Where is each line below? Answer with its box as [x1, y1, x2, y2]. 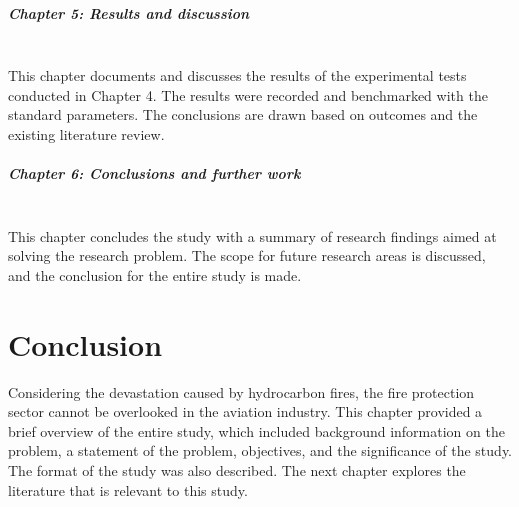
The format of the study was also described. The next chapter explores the [8, 459, 466, 480]
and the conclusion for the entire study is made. [8, 264, 302, 285]
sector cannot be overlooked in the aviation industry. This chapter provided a [8, 401, 483, 422]
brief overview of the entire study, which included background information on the [8, 420, 505, 441]
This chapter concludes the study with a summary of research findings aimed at [8, 225, 497, 246]
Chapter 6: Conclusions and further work [8, 163, 301, 184]
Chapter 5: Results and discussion [8, 2, 250, 23]
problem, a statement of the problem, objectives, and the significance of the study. [8, 440, 512, 461]
